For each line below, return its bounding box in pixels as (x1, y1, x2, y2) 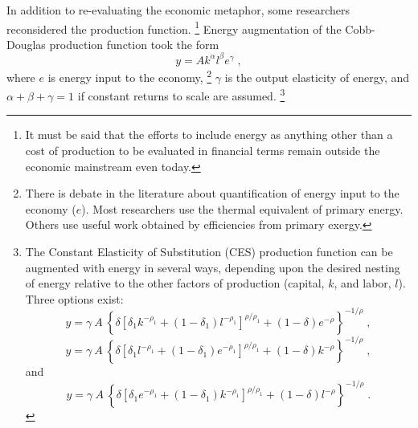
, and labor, (334, 275, 391, 291)
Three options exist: (25, 290, 124, 307)
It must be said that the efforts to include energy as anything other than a (25, 126, 393, 143)
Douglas (6, 35, 46, 52)
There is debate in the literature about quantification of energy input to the (25, 185, 400, 202)
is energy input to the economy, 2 (47, 66, 212, 85)
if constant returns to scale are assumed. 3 (77, 85, 285, 104)
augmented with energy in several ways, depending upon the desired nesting (25, 259, 400, 275)
